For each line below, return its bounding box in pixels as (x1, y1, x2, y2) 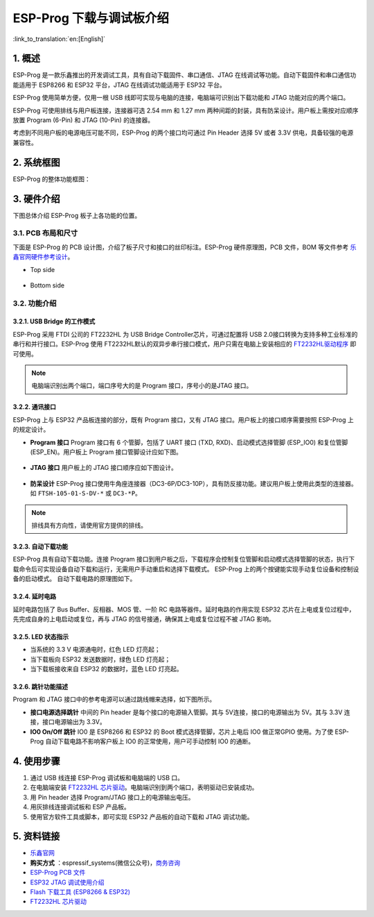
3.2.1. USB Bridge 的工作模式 (12, 317, 96, 326)
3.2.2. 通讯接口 (12, 403, 57, 411)
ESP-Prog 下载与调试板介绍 (12, 10, 170, 26)
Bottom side (30, 281, 65, 289)
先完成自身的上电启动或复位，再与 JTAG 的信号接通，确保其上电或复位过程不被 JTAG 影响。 (12, 614, 275, 623)
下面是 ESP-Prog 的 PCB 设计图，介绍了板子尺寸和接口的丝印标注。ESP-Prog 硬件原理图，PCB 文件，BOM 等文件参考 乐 (12, 243, 357, 251)
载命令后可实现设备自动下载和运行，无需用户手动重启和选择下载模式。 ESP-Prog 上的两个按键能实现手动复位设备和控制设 (12, 564, 359, 573)
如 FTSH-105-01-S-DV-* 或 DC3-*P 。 (30, 489, 142, 498)
